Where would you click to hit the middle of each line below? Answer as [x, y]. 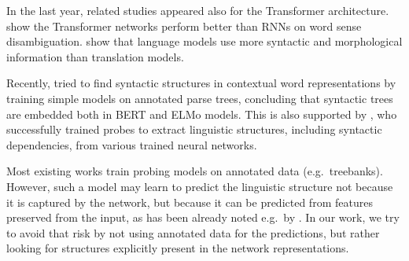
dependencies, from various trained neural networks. [132, 144]
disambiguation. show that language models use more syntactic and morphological [204, 41]
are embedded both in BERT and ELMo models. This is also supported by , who [202, 114]
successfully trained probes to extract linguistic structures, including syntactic [194, 129]
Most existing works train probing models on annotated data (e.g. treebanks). [195, 171]
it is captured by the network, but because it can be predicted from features [190, 202]
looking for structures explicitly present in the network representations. [178, 248]
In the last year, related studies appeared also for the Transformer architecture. [198, 10]
